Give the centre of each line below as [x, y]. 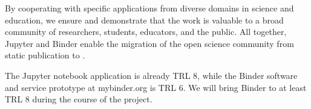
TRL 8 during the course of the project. [79, 99]
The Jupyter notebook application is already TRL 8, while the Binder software [151, 75]
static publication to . [45, 55]
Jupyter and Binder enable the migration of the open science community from [149, 43]
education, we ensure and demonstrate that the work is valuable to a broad [144, 20]
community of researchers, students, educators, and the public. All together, [146, 32]
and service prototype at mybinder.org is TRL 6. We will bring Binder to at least [156, 87]
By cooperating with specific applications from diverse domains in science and [149, 8]
